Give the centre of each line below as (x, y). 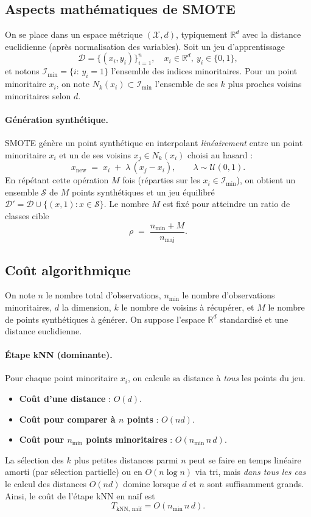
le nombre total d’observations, (103, 295)
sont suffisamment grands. (256, 484)
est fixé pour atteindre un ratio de (226, 204)
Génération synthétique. (57, 119)
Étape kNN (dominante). (59, 355)
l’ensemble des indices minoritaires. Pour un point (204, 71)
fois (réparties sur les (161, 180)
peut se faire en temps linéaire (245, 459)
